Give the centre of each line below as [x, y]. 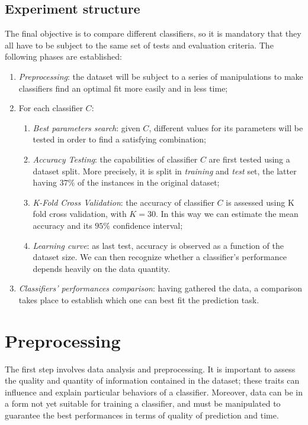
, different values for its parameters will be [226, 127]
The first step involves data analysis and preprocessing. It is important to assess [150, 369]
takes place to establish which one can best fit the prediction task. [139, 299]
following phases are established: [63, 56]
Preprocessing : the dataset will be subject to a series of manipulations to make [161, 76]
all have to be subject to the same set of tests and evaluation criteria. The [139, 45]
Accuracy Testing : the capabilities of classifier [115, 159]
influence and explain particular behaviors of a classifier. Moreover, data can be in [154, 392]
